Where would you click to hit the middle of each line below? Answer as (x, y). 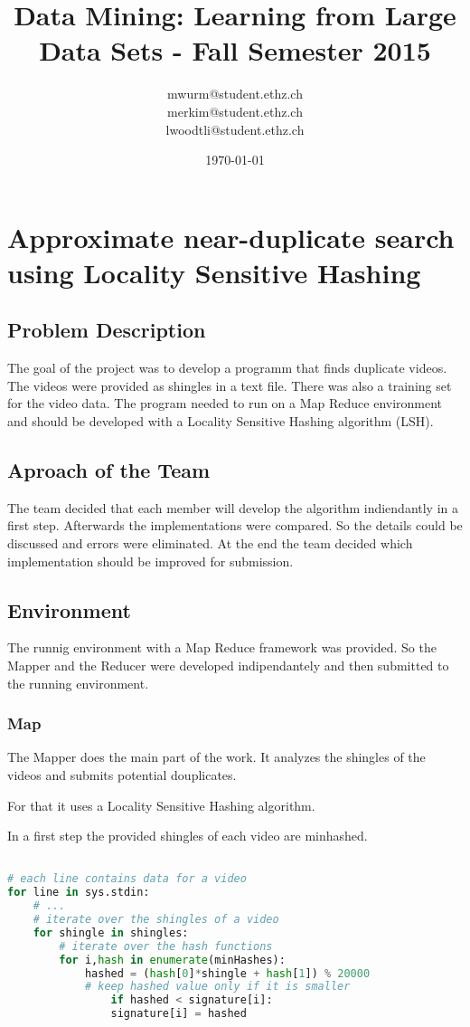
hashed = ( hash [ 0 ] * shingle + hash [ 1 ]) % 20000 (227, 973)
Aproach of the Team (109, 470)
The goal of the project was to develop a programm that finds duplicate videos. (227, 368)
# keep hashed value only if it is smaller (217, 987)
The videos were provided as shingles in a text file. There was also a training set (230, 385)
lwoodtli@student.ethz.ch (235, 129)
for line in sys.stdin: (79, 893)
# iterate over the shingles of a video (156, 920)
